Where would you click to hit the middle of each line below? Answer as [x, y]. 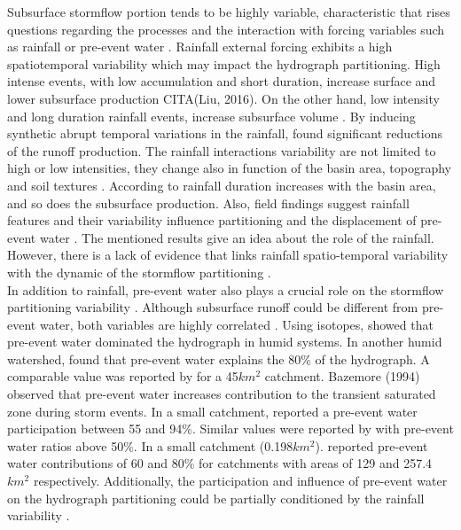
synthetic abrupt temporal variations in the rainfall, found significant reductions [225, 133]
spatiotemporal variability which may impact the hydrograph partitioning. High [224, 63]
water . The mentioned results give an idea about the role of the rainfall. [237, 237]
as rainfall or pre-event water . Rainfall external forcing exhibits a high [200, 47]
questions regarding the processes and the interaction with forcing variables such [226, 29]
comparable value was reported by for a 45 [123, 376]
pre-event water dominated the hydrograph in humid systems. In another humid [225, 342]
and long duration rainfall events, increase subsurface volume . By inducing [211, 116]
